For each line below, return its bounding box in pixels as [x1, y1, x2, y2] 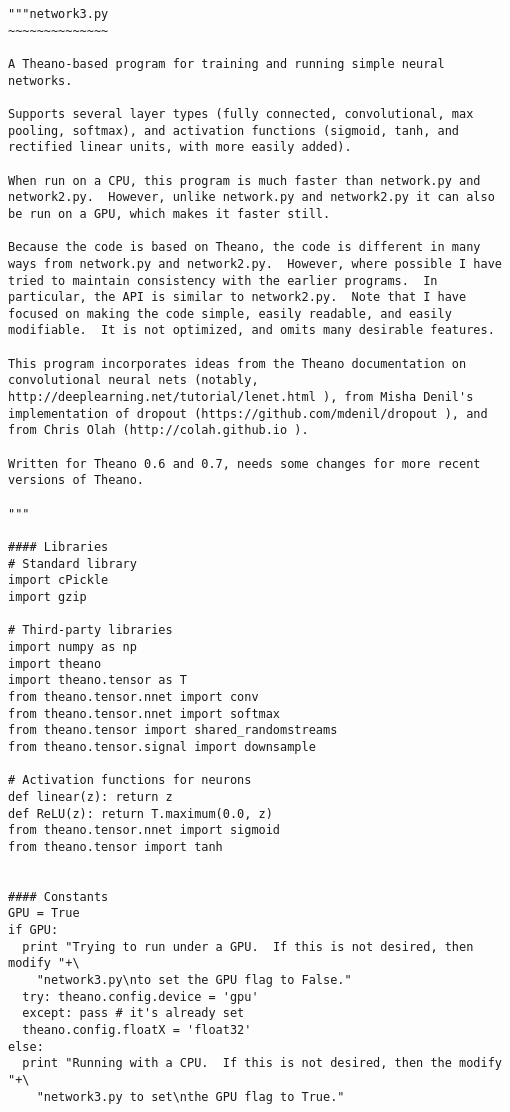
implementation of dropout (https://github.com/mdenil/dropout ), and [8, 406, 488, 421]
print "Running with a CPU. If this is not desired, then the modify [22, 1056, 502, 1071]
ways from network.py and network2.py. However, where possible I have [8, 256, 502, 271]
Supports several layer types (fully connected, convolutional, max [8, 106, 474, 121]
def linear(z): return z [8, 789, 173, 804]
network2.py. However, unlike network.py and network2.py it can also [8, 190, 495, 205]
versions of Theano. [8, 473, 145, 488]
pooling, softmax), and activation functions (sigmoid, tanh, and [8, 123, 460, 138]
